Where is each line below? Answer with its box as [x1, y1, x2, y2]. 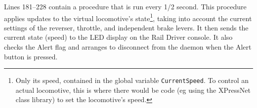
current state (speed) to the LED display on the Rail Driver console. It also [4, 32, 233, 42]
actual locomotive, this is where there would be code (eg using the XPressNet [15, 84, 251, 95]
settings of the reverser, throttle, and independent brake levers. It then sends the [4, 22, 249, 32]
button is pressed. [4, 51, 58, 61]
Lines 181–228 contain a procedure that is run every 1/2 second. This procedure [4, 1, 247, 11]
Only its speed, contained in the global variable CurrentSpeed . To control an [15, 75, 249, 85]
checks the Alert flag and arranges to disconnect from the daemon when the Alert [4, 42, 252, 52]
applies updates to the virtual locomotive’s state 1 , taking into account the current [4, 11, 252, 23]
